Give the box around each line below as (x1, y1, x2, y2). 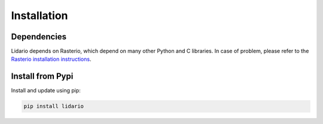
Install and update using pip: (11, 87, 81, 94)
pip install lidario (23, 103, 84, 110)
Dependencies (11, 32, 67, 42)
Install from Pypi (11, 72, 74, 82)
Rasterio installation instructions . (11, 55, 92, 63)
